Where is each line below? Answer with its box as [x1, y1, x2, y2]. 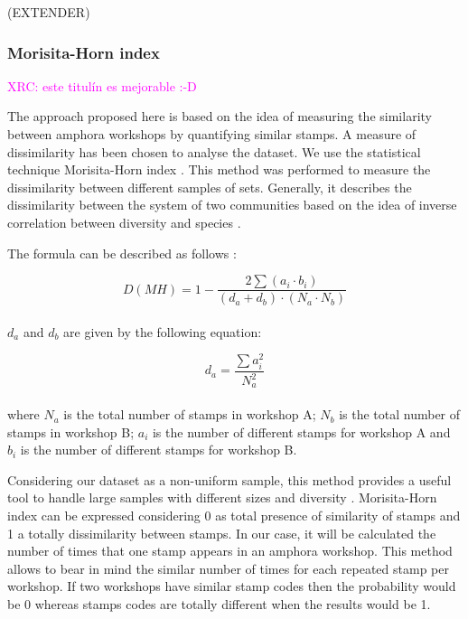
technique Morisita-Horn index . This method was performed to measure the [7, 160, 431, 179]
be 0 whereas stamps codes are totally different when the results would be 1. [7, 595, 431, 613]
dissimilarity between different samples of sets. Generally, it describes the [7, 177, 412, 196]
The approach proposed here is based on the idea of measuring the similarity [7, 107, 432, 126]
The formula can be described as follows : [7, 243, 237, 262]
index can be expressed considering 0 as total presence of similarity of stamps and [7, 506, 461, 525]
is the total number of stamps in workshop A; [63, 405, 316, 424]
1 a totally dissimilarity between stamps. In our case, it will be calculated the [7, 523, 436, 542]
